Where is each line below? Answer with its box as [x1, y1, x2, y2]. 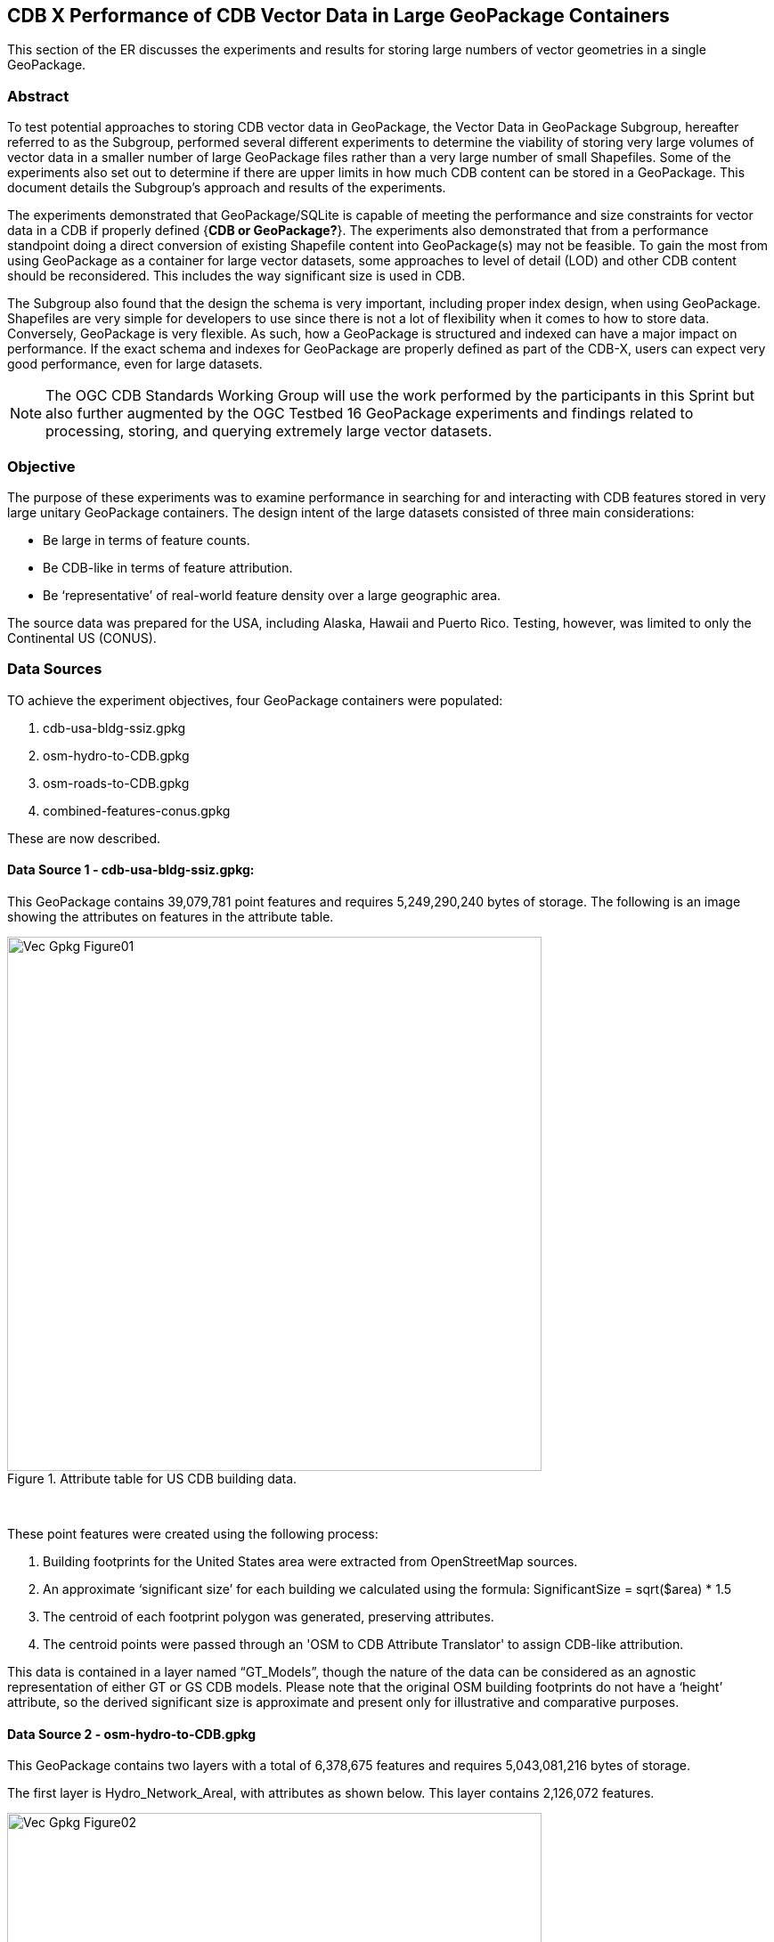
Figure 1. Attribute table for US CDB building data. [7, 1470, 297, 1486]
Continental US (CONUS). [7, 630, 157, 646]
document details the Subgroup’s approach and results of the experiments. [7, 180, 446, 196]
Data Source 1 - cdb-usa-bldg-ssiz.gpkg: [7, 862, 255, 878]
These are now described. [7, 830, 161, 846]
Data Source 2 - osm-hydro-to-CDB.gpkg [7, 1726, 257, 1742]
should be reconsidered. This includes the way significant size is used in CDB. [7, 268, 466, 284]
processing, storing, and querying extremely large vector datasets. [45, 422, 493, 441]
